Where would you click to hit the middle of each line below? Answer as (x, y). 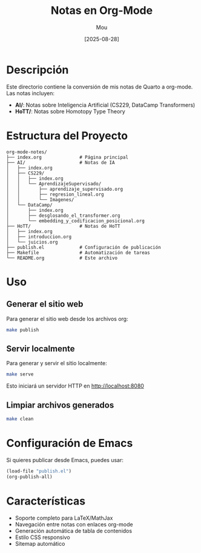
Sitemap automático (40, 543)
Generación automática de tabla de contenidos (73, 531)
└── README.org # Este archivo (62, 258)
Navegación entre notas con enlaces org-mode (74, 524)
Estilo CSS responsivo (43, 537)
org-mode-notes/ (27, 152)
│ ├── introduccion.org (39, 237)
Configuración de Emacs (70, 443)
